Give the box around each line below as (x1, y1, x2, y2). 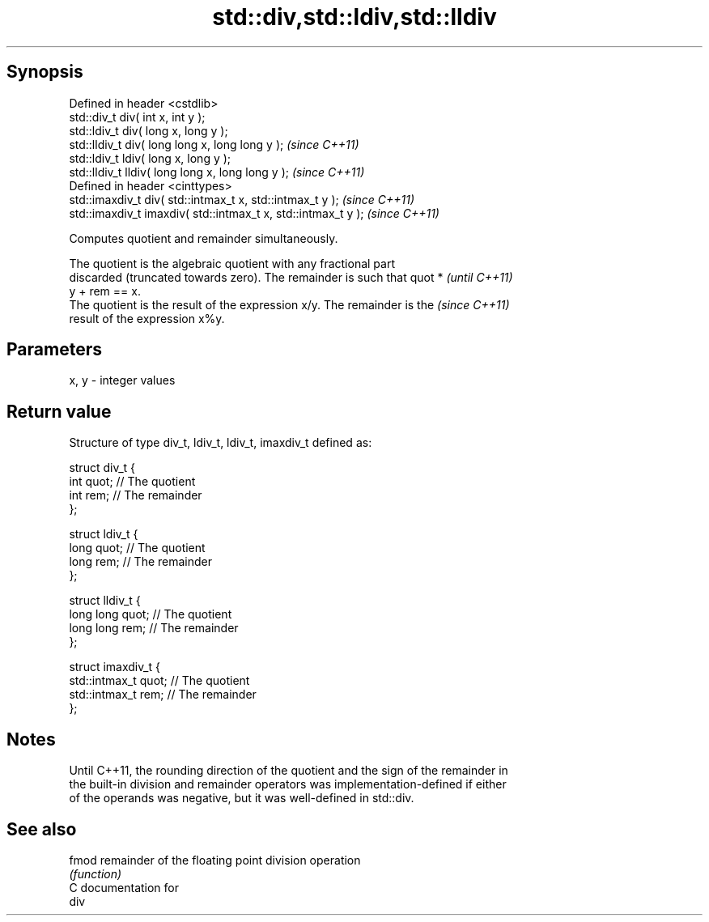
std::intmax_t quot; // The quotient (69, 673, 250, 688)
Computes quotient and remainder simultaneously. (69, 231, 338, 245)
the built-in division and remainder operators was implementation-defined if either (69, 777, 507, 792)
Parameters (6, 339, 102, 360)
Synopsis (6, 62, 83, 83)
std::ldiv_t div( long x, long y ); (69, 123, 228, 138)
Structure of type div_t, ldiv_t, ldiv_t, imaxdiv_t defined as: (69, 436, 372, 450)
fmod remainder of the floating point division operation (69, 852, 361, 867)
